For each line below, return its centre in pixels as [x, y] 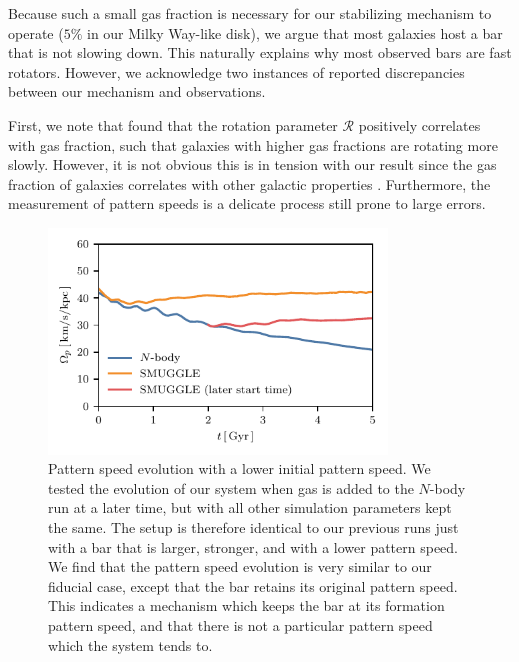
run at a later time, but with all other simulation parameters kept [250, 507]
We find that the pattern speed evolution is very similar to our [240, 566]
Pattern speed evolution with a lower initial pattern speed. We [239, 468]
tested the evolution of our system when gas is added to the [231, 487]
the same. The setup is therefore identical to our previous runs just [253, 527]
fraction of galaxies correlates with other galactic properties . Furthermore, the [249, 183]
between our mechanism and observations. [137, 91]
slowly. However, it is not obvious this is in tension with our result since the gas [252, 164]
